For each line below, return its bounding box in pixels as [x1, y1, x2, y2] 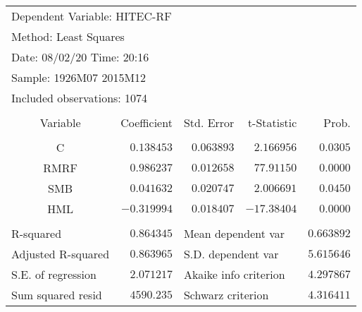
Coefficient [120, 114, 173, 131]
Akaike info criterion [183, 266, 285, 282]
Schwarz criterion [183, 287, 269, 303]
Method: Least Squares [11, 28, 125, 44]
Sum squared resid [11, 287, 102, 303]
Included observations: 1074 [11, 90, 148, 106]
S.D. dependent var [183, 246, 279, 262]
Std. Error [183, 114, 235, 131]
